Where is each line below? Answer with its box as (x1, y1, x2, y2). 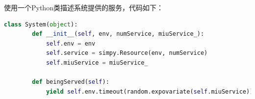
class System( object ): (4, 21, 78, 28)
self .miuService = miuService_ (46, 59, 148, 66)
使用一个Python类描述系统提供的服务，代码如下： (4, 2, 163, 12)
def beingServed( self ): (32, 78, 109, 86)
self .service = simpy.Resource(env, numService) (46, 49, 208, 57)
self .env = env (46, 40, 96, 47)
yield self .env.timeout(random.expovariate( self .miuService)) (46, 88, 254, 95)
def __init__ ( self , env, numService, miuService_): (32, 30, 204, 38)
